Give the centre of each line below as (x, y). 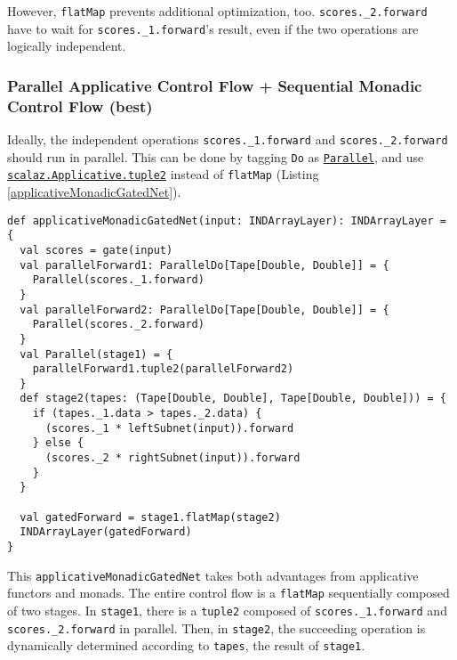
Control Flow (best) (80, 106)
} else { (58, 443)
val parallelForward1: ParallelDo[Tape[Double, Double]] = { (204, 265)
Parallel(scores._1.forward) (118, 280)
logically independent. (67, 46)
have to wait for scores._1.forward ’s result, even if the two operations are (213, 28)
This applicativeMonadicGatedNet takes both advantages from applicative (213, 575)
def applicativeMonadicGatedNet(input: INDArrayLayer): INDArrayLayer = (227, 220)
